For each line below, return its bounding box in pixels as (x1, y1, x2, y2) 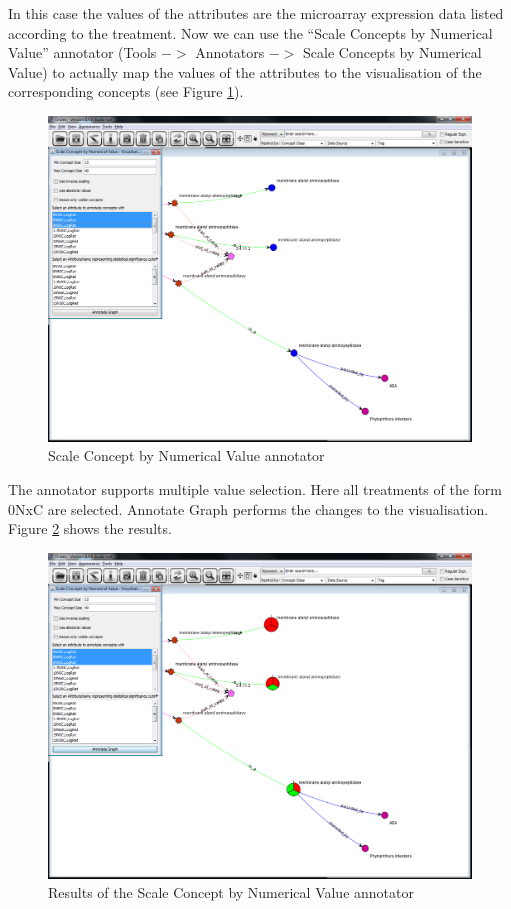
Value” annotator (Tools (8, 42, 157, 63)
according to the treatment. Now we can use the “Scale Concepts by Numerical (8, 22, 493, 43)
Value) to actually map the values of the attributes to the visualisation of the (8, 61, 482, 82)
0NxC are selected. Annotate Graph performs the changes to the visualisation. (8, 498, 489, 519)
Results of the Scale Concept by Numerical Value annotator (48, 882, 414, 903)
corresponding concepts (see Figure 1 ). (8, 81, 244, 102)
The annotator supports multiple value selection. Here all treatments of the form (8, 479, 502, 500)
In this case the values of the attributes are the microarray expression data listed (8, 3, 504, 23)
